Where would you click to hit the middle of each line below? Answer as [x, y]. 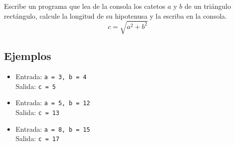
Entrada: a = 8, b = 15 [53, 129]
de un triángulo [208, 6]
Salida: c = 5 [36, 86]
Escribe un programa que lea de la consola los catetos [85, 6]
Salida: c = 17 [37, 138]
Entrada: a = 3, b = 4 [51, 76]
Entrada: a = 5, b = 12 [53, 102]
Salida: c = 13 [37, 112]
